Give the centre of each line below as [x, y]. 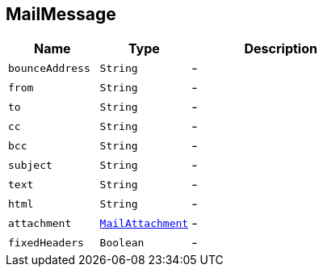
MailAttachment [144, 223]
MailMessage [61, 14]
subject [30, 165]
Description [281, 49]
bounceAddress [49, 68]
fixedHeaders [46, 242]
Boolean [122, 242]
